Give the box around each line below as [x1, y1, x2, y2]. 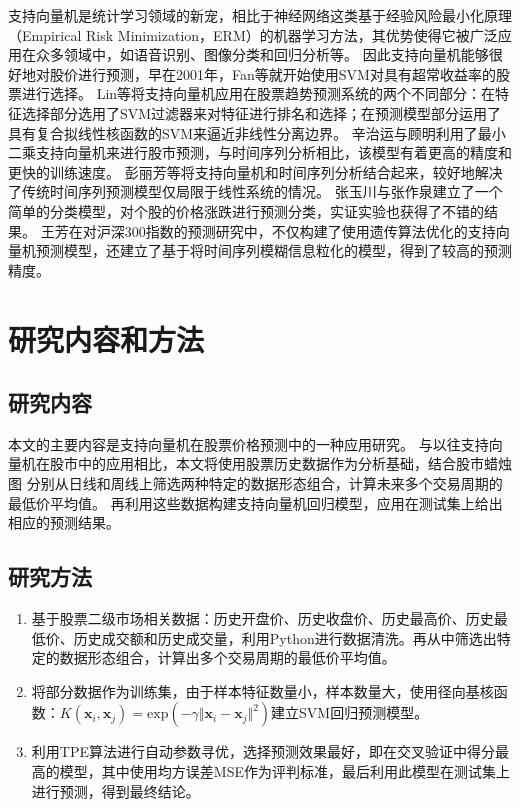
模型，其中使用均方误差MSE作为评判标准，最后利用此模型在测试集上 [59, 761, 510, 782]
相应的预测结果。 [8, 512, 120, 533]
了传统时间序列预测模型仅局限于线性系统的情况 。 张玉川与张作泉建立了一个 [8, 181, 503, 202]
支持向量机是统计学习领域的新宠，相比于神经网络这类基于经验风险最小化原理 [8, 5, 512, 25]
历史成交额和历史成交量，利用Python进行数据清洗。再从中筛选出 [73, 627, 497, 648]
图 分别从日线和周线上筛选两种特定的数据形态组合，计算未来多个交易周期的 [8, 473, 503, 494]
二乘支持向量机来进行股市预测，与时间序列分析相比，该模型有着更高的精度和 [8, 142, 512, 163]
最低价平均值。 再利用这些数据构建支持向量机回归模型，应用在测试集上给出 [8, 492, 503, 513]
